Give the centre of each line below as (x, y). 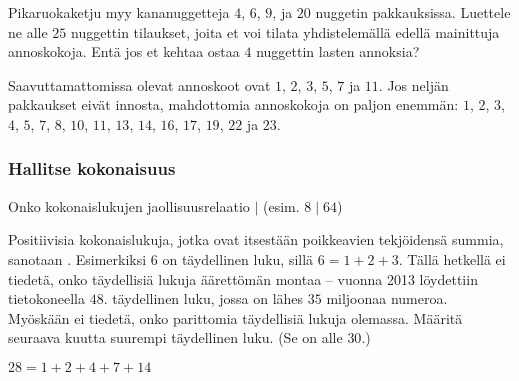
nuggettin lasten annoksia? (338, 51)
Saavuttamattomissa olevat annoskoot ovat (139, 84)
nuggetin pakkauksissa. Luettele (413, 12)
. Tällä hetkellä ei (452, 258)
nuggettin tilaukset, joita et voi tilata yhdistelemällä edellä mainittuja (285, 31)
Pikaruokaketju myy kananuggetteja (119, 12)
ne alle (28, 31)
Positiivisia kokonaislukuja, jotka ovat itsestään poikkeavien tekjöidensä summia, (256, 239)
